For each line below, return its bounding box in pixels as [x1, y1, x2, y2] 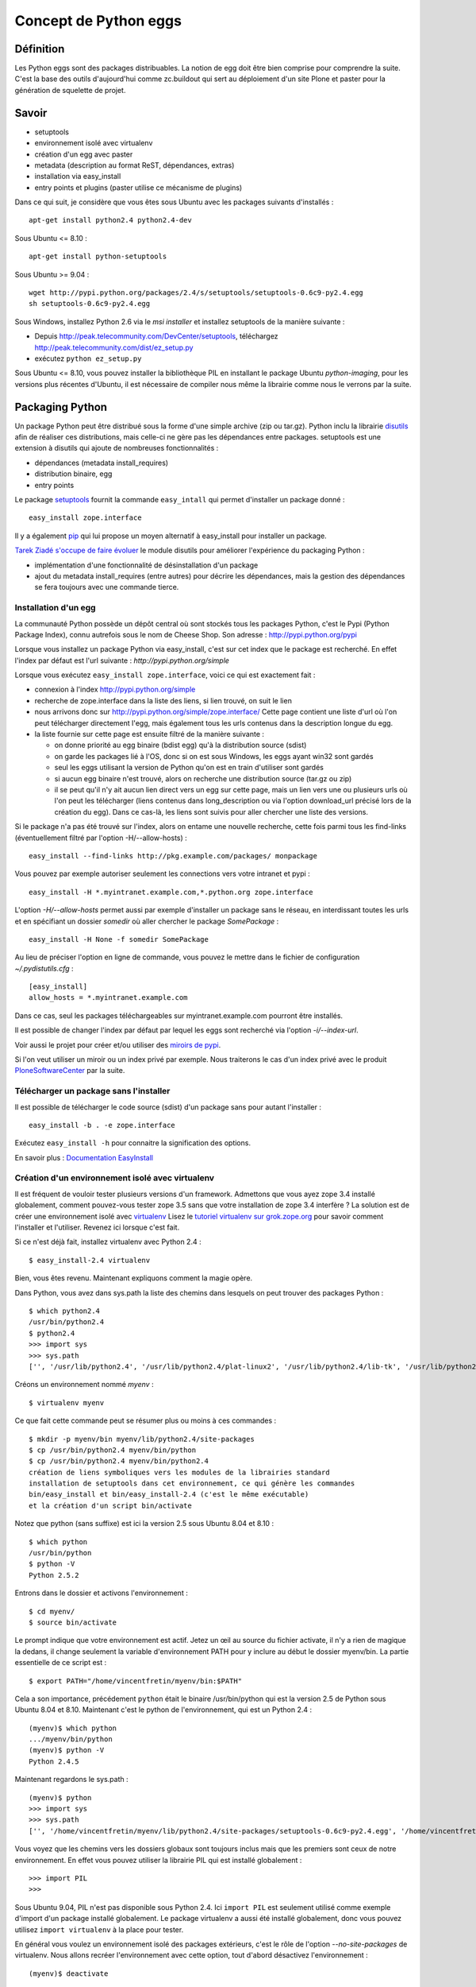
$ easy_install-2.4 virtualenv [29, 1256, 151, 1265]
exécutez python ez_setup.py [34, 354, 142, 363]
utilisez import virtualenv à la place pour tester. [14, 1924, 184, 1935]
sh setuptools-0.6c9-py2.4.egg [29, 299, 151, 308]
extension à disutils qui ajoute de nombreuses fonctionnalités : [14, 443, 219, 453]
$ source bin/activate [29, 1617, 117, 1627]
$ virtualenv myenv [29, 1398, 105, 1407]
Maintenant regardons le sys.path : [14, 1775, 129, 1784]
